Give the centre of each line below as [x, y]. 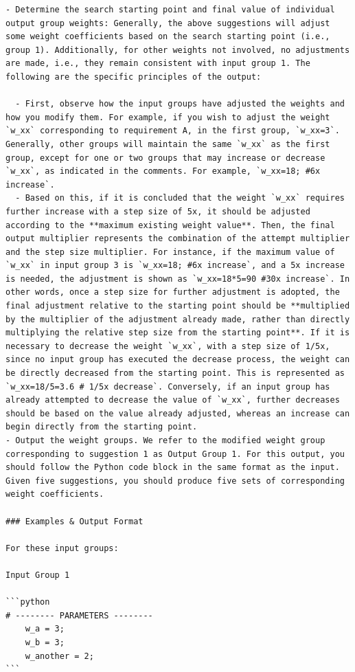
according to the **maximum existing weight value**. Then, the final [170, 225]
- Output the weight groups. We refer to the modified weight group [165, 440]
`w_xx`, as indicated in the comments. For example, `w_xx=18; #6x [163, 171]
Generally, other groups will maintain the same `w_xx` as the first [168, 144]
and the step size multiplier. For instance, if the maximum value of [170, 252]
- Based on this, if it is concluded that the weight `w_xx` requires [180, 198]
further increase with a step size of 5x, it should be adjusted [158, 211]
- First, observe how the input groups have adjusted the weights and [180, 104]
